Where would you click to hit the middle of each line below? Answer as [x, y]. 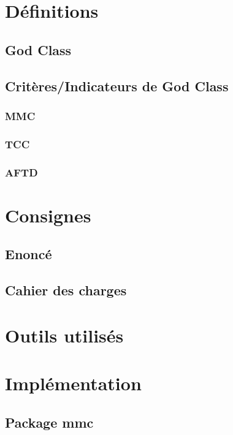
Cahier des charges [66, 290]
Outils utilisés [64, 335]
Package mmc [49, 422]
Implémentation [73, 383]
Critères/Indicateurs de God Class [117, 85]
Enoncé [29, 254]
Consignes [48, 215]
